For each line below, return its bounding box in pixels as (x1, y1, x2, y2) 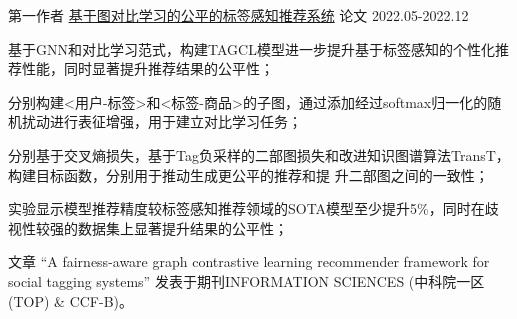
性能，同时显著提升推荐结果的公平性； (21, 58, 274, 79)
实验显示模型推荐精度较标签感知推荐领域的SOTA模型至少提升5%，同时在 (8, 198, 485, 219)
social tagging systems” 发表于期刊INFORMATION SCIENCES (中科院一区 (8, 270, 485, 291)
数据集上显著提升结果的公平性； (77, 217, 288, 238)
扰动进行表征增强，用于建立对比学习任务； (21, 111, 302, 132)
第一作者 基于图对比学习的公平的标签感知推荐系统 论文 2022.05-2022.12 (8, 5, 469, 25)
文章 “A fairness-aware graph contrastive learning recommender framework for (8, 251, 490, 272)
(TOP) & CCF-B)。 (8, 290, 134, 311)
